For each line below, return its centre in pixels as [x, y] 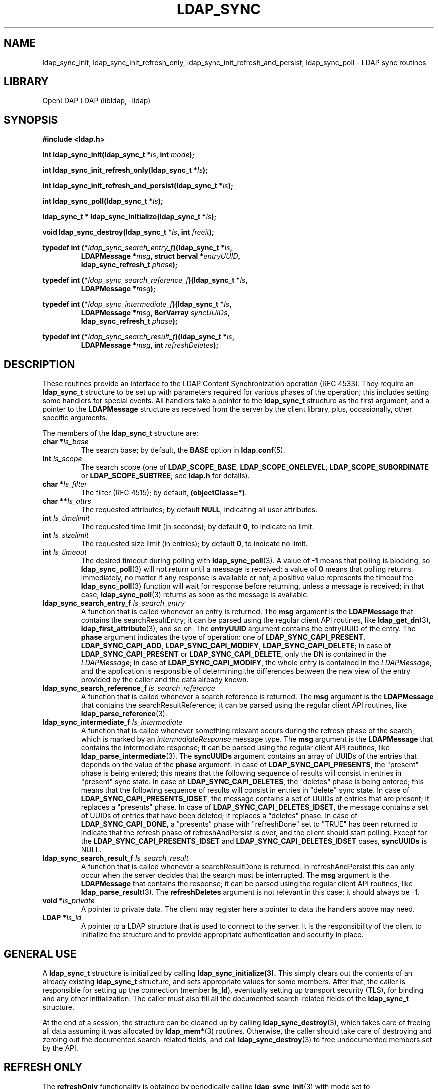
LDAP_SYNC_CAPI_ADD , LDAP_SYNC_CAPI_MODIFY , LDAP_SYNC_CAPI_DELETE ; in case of [236, 646]
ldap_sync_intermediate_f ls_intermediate [113, 722]
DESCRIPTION [40, 364]
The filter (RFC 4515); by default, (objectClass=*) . [164, 493]
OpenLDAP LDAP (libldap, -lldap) [97, 101]
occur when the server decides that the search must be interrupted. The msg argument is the [235, 875]
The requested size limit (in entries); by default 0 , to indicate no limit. [194, 544]
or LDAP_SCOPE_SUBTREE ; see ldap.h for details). [165, 476]
